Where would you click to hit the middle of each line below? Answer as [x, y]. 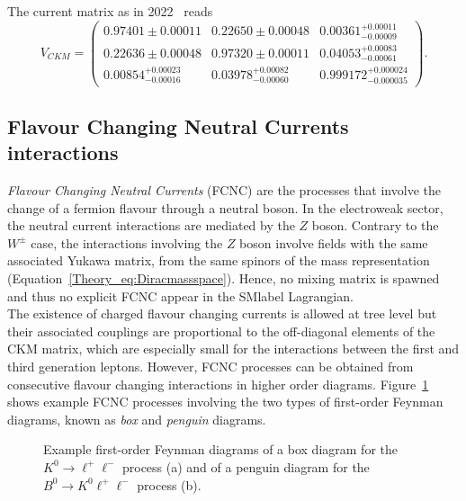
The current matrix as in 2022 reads [110, 11]
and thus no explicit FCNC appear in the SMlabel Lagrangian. [180, 295]
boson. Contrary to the [375, 225]
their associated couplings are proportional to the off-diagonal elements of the [221, 331]
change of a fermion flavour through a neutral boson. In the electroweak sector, [225, 207]
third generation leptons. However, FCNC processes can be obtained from [211, 366]
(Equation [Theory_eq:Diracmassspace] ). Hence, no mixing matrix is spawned [224, 278]
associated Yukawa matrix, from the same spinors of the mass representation [219, 260]
